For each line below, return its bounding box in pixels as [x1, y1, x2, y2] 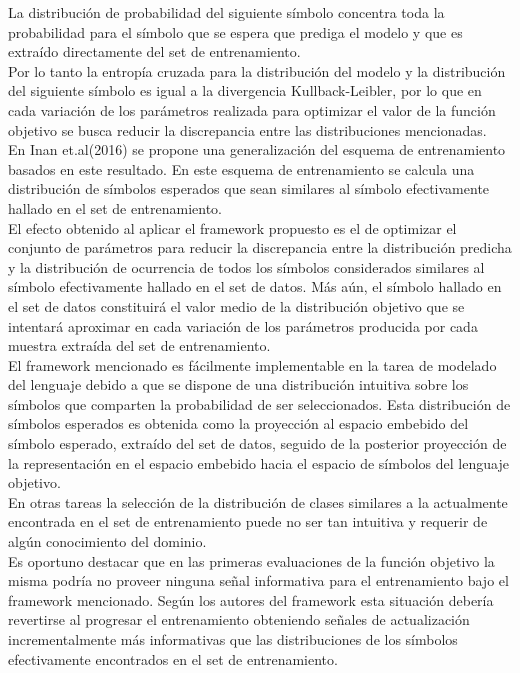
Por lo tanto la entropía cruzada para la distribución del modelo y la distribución [8, 60, 506, 81]
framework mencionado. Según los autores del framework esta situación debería [8, 589, 494, 610]
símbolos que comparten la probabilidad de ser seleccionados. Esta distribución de [8, 393, 511, 414]
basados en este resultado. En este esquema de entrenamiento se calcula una [8, 158, 475, 179]
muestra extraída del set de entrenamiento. [8, 335, 271, 356]
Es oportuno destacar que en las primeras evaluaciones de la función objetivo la [8, 550, 495, 571]
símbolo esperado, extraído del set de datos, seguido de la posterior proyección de [8, 433, 507, 454]
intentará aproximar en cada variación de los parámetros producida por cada [8, 315, 478, 336]
